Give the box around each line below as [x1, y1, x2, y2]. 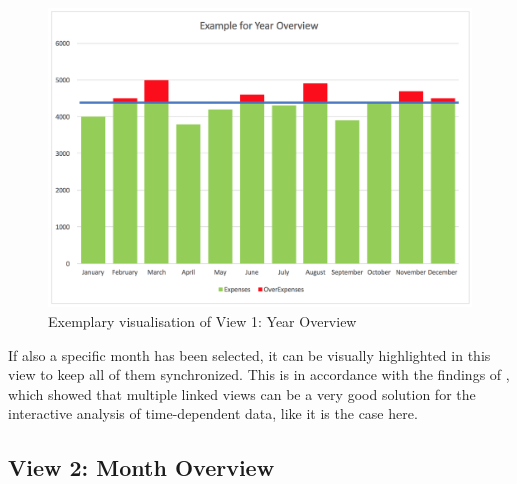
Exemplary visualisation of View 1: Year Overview [48, 310, 357, 331]
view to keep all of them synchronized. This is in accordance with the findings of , [8, 364, 510, 385]
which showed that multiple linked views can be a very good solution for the [8, 383, 476, 404]
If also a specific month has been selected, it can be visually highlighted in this [8, 344, 491, 365]
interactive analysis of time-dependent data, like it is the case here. [8, 403, 418, 424]
